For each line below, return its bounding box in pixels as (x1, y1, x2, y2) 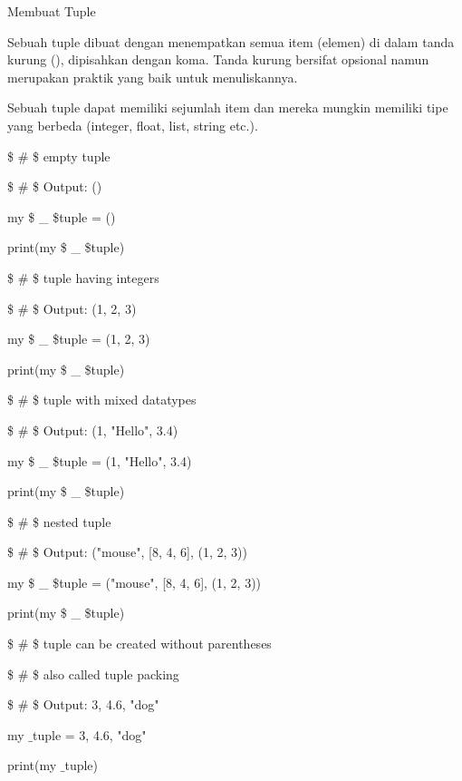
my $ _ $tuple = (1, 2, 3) (7, 329, 150, 348)
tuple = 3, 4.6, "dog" (33, 725, 147, 744)
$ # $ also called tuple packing (7, 664, 179, 683)
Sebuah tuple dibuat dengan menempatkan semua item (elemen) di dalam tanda (7, 32, 455, 51)
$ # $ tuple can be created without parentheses (7, 634, 272, 653)
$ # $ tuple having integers (7, 268, 159, 287)
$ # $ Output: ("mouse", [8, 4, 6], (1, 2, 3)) (7, 542, 247, 561)
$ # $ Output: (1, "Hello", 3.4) (7, 420, 178, 439)
